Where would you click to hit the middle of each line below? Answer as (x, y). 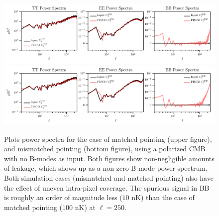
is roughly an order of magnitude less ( (63, 197)
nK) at (85, 207)
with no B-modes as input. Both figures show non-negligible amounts (109, 158)
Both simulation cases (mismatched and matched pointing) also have (109, 178)
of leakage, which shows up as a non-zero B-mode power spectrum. (106, 168)
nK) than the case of (163, 197)
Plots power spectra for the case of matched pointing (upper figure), (108, 139)
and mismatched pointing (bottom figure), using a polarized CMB (105, 149)
